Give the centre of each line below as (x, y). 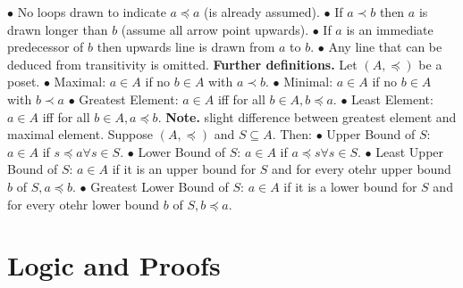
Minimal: (308, 82)
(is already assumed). (262, 12)
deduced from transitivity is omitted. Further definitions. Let (182, 64)
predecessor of (46, 47)
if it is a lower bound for (350, 186)
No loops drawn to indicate (92, 12)
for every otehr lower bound (84, 204)
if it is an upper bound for (184, 169)
